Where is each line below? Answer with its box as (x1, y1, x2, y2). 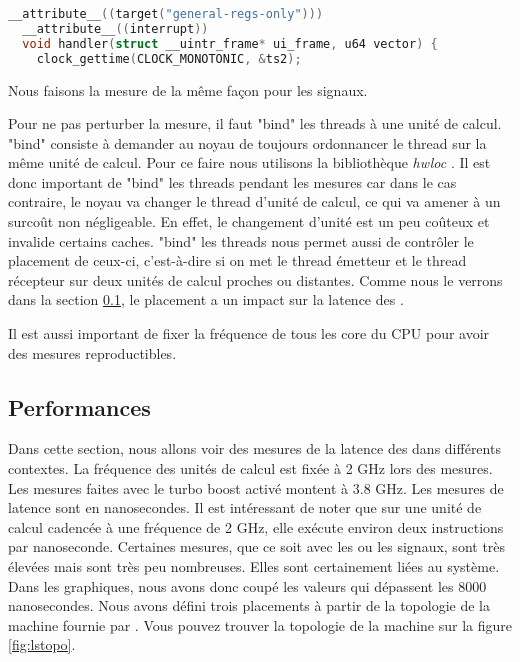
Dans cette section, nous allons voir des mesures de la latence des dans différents (8, 438, 501, 459)
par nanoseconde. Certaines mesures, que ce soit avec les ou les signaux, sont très (8, 536, 506, 557)
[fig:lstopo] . (8, 634, 76, 655)
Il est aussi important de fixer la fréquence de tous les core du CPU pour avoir (8, 323, 490, 344)
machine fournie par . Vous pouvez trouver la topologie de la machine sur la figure (8, 614, 513, 635)
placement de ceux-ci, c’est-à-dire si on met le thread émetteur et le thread (8, 250, 467, 271)
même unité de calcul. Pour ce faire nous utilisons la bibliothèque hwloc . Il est (8, 152, 491, 173)
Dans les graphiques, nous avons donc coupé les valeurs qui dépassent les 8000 (8, 575, 487, 596)
